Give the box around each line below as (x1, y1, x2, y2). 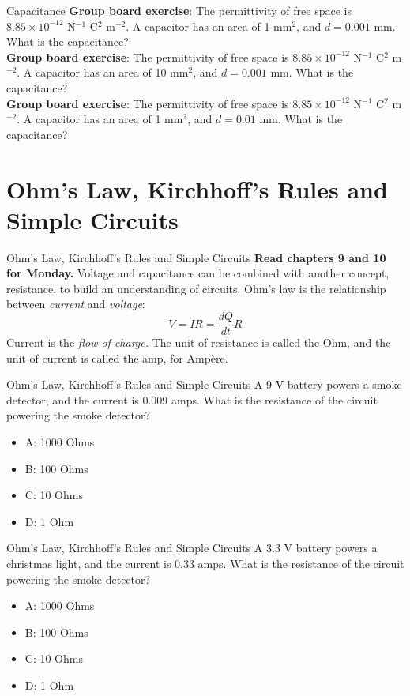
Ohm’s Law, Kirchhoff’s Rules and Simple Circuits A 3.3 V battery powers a (6, 540, 378, 556)
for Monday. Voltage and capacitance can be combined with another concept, (6, 265, 389, 281)
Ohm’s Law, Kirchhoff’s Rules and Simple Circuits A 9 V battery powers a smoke (6, 376, 402, 393)
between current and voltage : (6, 295, 145, 312)
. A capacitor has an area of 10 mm (17, 64, 189, 81)
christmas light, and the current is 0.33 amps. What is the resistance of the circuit (6, 555, 404, 572)
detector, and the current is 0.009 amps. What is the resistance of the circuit (6, 391, 378, 408)
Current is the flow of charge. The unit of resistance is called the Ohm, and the (6, 334, 391, 351)
